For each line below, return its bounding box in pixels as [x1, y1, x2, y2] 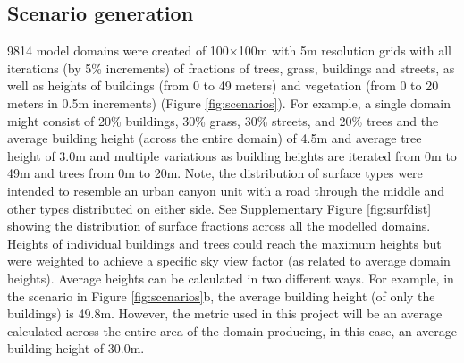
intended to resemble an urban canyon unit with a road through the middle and [7, 181, 445, 199]
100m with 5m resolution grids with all [238, 41, 451, 60]
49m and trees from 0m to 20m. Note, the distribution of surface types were [7, 164, 423, 182]
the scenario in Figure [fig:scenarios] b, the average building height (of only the [7, 286, 435, 305]
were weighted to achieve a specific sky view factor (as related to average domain [7, 251, 451, 270]
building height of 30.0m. [7, 339, 145, 358]
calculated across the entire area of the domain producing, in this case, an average [7, 321, 457, 340]
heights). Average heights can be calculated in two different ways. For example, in [7, 268, 454, 287]
